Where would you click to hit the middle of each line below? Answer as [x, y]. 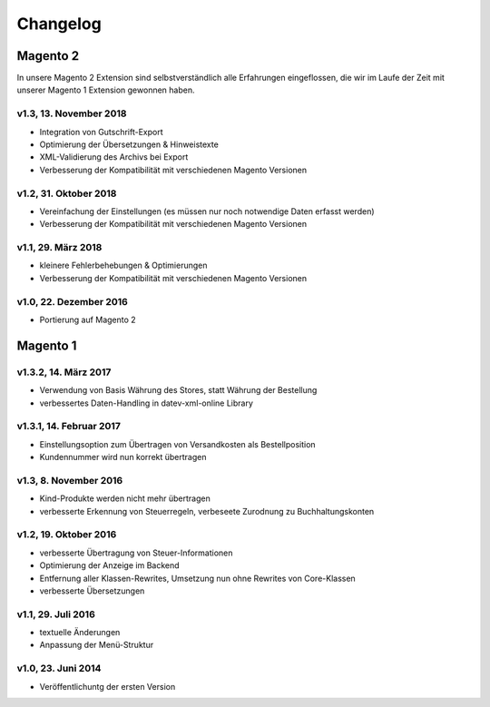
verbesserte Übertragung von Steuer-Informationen [136, 553]
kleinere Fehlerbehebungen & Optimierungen [123, 265]
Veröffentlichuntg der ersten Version [108, 686]
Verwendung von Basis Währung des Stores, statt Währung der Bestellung [178, 390]
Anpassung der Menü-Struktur [97, 645]
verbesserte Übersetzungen [92, 591]
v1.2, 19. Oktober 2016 [67, 535]
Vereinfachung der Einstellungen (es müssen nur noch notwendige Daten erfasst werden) [207, 211]
